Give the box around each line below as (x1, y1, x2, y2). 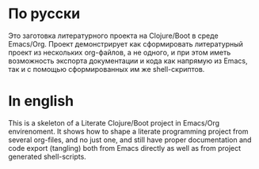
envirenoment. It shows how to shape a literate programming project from (8, 126, 249, 136)
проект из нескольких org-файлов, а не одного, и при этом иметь (8, 47, 231, 57)
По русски (8, 5, 81, 23)
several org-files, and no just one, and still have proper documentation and (8, 135, 252, 145)
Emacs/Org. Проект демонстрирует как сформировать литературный (8, 39, 244, 48)
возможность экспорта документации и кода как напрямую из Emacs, (8, 56, 248, 66)
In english (8, 92, 74, 111)
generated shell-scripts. (8, 152, 87, 161)
